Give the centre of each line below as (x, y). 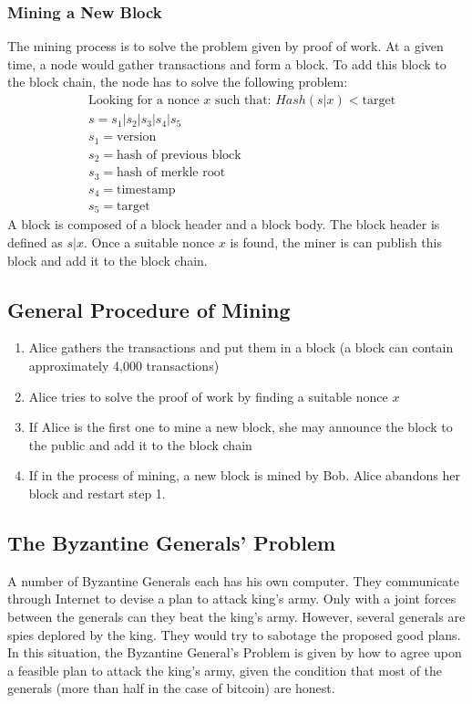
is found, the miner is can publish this (336, 242)
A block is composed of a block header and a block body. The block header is (224, 224)
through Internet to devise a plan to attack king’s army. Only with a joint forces (232, 599)
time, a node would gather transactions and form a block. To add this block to (227, 63)
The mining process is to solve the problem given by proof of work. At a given (226, 46)
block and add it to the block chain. (108, 260)
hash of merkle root (171, 173)
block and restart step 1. (97, 494)
